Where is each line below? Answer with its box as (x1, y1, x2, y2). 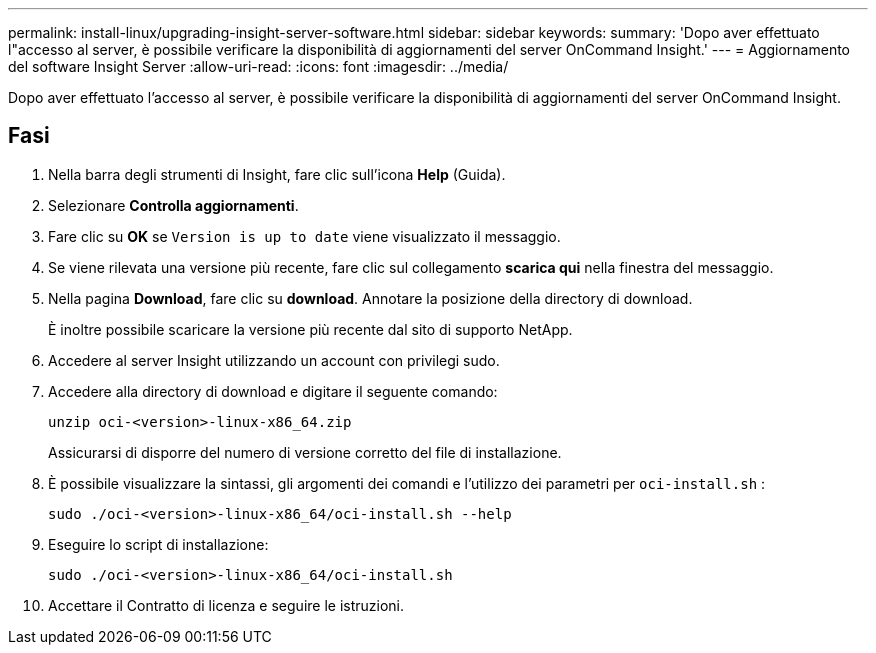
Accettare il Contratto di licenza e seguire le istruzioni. (48, 596, 405, 614)
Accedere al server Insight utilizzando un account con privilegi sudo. (48, 351, 500, 369)
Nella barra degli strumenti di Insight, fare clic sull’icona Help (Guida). (48, 165, 506, 183)
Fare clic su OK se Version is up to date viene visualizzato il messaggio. (48, 227, 561, 245)
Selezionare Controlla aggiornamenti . (48, 196, 299, 214)
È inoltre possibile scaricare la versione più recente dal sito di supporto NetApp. (48, 320, 573, 338)
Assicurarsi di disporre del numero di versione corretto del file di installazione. (48, 443, 562, 461)
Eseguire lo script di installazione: (48, 535, 269, 553)
